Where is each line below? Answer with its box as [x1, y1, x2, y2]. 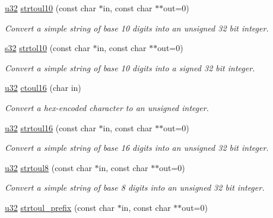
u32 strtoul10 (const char [5, 2, 96, 14]
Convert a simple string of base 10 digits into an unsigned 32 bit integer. [5, 21, 269, 34]
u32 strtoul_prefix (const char [5, 201, 115, 213]
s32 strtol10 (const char [5, 42, 90, 54]
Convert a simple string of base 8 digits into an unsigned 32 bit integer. [5, 181, 265, 194]
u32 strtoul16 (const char [5, 121, 96, 134]
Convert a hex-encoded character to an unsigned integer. [5, 101, 209, 113]
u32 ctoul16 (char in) [5, 81, 81, 94]
